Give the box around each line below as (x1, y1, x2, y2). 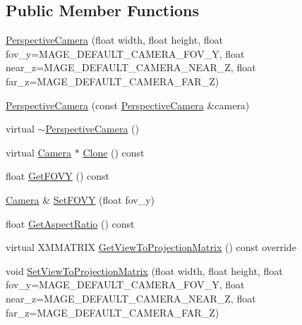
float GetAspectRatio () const (6, 216, 135, 231)
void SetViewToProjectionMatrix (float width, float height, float (6, 263, 283, 278)
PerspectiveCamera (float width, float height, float (6, 32, 223, 47)
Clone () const (83, 145, 145, 159)
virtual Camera (6, 145, 72, 159)
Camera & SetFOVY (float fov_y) (6, 192, 155, 207)
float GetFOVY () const (6, 168, 109, 183)
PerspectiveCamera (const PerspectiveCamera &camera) (6, 97, 250, 112)
